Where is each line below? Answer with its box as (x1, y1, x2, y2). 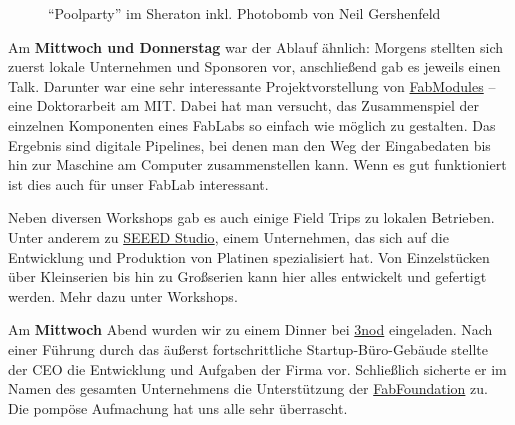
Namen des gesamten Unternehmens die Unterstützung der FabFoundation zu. (8, 378, 488, 399)
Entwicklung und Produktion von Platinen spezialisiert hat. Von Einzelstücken (8, 246, 490, 267)
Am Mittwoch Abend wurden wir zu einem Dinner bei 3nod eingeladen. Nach (8, 319, 493, 340)
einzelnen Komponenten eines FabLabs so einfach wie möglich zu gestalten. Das (8, 114, 496, 135)
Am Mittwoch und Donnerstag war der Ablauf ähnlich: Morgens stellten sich (8, 36, 504, 57)
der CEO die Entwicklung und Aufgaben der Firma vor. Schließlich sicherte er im (8, 358, 507, 379)
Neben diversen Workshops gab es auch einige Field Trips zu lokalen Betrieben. (8, 207, 495, 228)
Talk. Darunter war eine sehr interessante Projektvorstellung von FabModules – (8, 75, 496, 96)
